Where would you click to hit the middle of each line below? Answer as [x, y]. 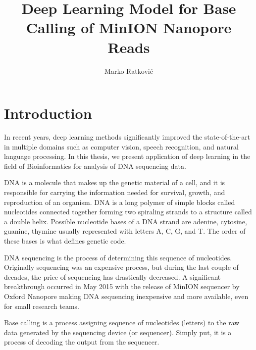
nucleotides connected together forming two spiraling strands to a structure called [128, 212]
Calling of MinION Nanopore [129, 27]
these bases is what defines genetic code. [65, 240]
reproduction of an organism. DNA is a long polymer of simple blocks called [120, 202]
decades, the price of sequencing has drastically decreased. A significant [112, 276]
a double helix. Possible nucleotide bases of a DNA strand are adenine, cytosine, [126, 221]
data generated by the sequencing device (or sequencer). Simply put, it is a [118, 332]
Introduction [48, 113]
